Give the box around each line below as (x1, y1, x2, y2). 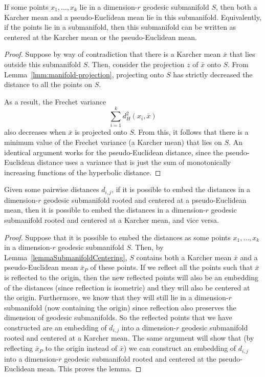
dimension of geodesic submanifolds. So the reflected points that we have (4, 312, 232, 323)
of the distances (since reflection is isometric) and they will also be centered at (4, 282, 250, 292)
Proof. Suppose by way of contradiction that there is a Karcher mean (4, 49, 221, 59)
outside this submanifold (4, 58, 81, 69)
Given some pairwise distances (4, 184, 99, 195)
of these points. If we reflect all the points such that (90, 262, 253, 273)
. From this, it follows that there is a (134, 127, 249, 137)
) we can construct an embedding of (123, 343, 236, 353)
